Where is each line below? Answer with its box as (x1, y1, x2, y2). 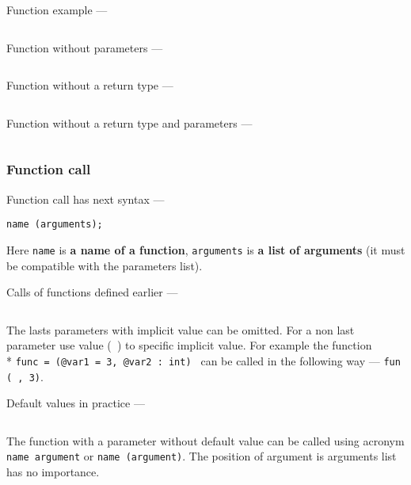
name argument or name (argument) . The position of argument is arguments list (6, 448, 397, 464)
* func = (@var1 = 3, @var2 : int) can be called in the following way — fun (6, 352, 401, 369)
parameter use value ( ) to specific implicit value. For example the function (6, 337, 372, 353)
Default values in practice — (6, 395, 145, 411)
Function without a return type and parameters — (6, 114, 253, 131)
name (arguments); (6, 219, 103, 231)
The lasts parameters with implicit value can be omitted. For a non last (6, 321, 355, 338)
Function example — (6, 2, 108, 17)
